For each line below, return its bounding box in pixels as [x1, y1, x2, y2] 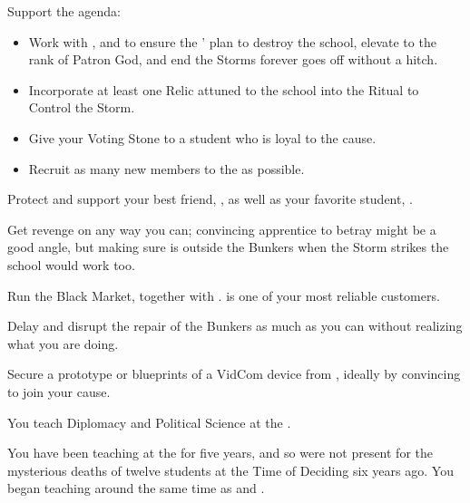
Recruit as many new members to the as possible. [28, 159, 305, 178]
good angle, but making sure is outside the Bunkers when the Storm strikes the [7, 237, 449, 256]
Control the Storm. [28, 98, 135, 117]
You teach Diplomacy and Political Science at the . [7, 412, 291, 431]
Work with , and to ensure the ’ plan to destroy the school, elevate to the [28, 32, 436, 51]
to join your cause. [7, 382, 111, 401]
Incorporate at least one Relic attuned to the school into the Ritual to [28, 80, 419, 99]
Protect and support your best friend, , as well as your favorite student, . [7, 189, 413, 208]
